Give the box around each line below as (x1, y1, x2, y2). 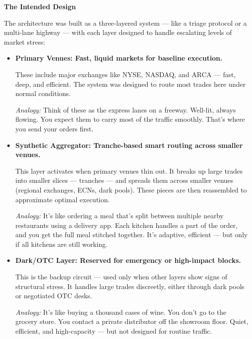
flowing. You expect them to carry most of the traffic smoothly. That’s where (15, 114, 245, 124)
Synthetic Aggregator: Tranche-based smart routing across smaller (15, 140, 243, 150)
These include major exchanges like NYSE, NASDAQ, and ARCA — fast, (15, 69, 236, 79)
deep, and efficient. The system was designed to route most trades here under (15, 79, 246, 89)
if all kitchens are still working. (15, 239, 108, 249)
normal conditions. (15, 88, 71, 98)
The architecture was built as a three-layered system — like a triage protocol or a (4, 17, 247, 28)
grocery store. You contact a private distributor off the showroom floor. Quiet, (15, 316, 249, 326)
